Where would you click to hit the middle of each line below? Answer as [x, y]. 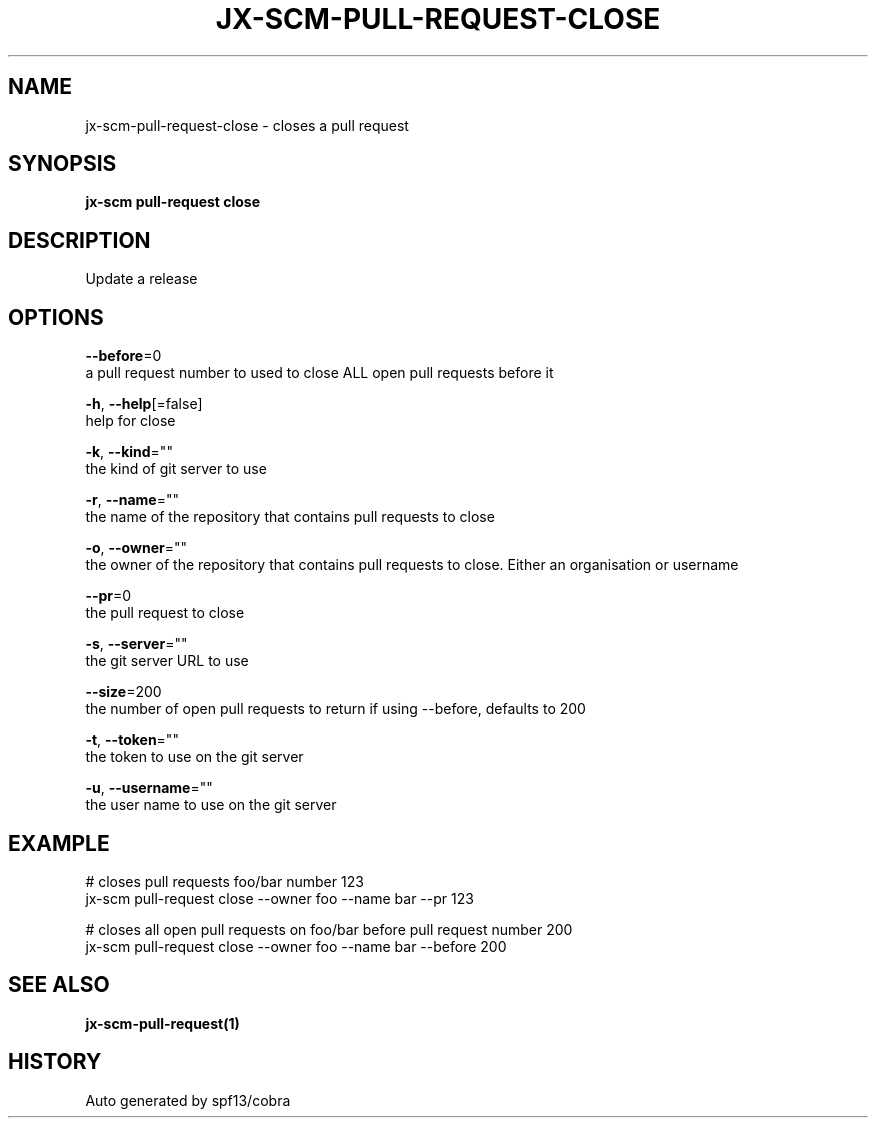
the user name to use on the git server [211, 805]
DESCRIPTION [79, 240]
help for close [130, 421]
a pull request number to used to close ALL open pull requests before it [319, 373]
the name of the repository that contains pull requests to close [290, 517]
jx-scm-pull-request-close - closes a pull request [247, 125]
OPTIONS [56, 317]
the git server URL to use [167, 661]
